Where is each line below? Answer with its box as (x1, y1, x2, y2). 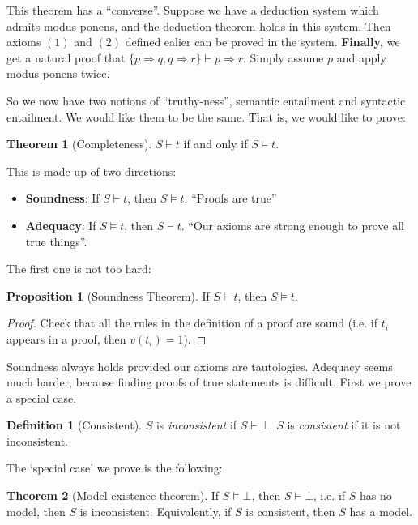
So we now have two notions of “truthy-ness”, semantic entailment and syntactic (6, 92, 406, 109)
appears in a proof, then (6, 330, 126, 347)
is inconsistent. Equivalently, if (79, 502, 232, 519)
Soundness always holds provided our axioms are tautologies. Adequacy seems (6, 357, 393, 374)
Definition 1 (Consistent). (6, 416, 142, 433)
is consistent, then (245, 502, 335, 519)
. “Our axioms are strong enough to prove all (181, 216, 404, 233)
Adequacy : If (25, 216, 96, 233)
